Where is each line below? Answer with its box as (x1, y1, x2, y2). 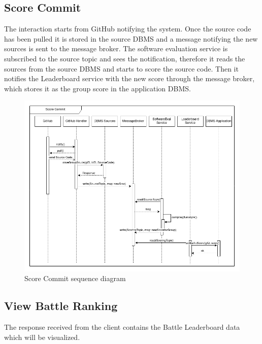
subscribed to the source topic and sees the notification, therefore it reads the (4, 53, 245, 63)
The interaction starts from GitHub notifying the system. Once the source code (4, 23, 251, 34)
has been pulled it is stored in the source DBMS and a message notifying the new (4, 33, 258, 44)
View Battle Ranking (4, 298, 118, 314)
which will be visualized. (4, 331, 80, 342)
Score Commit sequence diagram (24, 273, 126, 284)
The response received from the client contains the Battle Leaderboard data (4, 321, 240, 332)
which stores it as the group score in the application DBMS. (4, 83, 191, 93)
